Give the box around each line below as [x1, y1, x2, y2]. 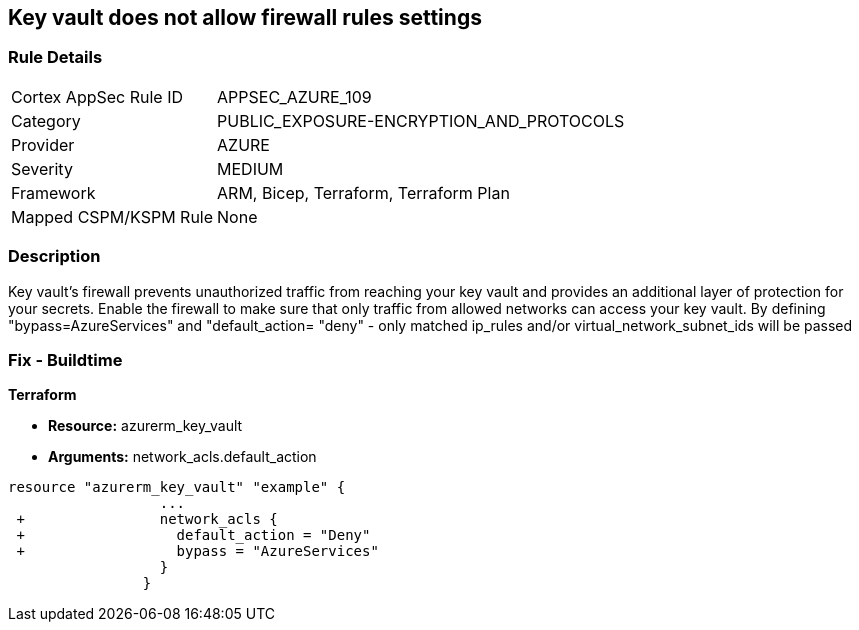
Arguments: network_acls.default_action [48, 448, 317, 466]
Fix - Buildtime [8, 349, 123, 370]
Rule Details [8, 47, 103, 68]
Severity [11, 158, 73, 179]
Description [8, 246, 101, 267]
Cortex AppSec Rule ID [11, 86, 184, 107]
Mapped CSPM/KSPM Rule [11, 206, 214, 227]
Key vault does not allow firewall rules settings [8, 5, 482, 30]
